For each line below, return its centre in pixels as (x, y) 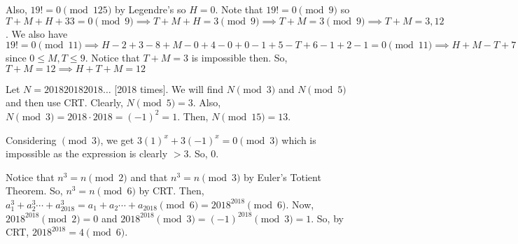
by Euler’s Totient (282, 177)
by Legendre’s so (150, 9)
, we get (117, 139)
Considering (31, 139)
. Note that (239, 9)
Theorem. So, (34, 191)
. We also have (37, 33)
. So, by (327, 218)
